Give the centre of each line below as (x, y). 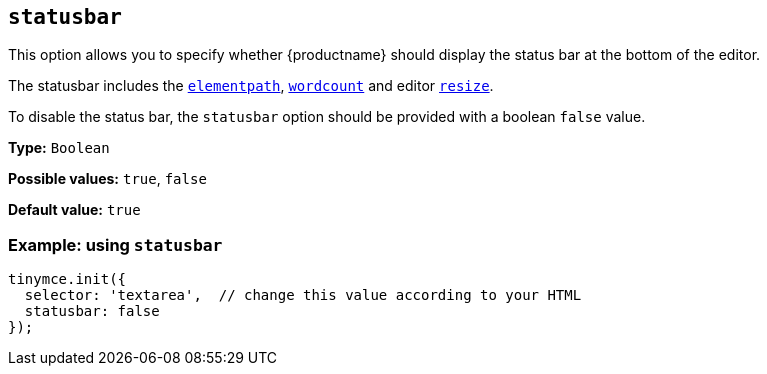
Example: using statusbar (115, 244)
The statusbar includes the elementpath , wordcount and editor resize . (251, 86)
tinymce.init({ (67, 279)
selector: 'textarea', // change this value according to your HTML (303, 295)
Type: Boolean (59, 148)
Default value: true (74, 210)
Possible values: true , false (107, 179)
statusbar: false (92, 311)
